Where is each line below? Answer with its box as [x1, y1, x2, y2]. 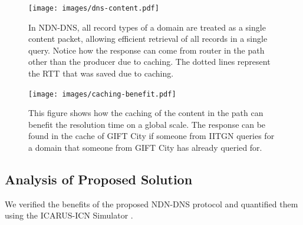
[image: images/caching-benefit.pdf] [28, 90, 176, 98]
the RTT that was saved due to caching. [28, 67, 174, 80]
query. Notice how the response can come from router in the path [28, 44, 265, 56]
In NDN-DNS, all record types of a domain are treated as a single [28, 21, 266, 33]
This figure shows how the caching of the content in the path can [28, 107, 264, 119]
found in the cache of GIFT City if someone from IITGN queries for [28, 130, 275, 142]
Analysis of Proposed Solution [5, 170, 193, 188]
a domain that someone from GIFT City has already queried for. [28, 141, 262, 154]
